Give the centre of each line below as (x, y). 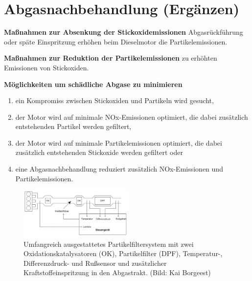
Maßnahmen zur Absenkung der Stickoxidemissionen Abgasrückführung (124, 32)
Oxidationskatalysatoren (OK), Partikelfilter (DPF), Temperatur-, (123, 253)
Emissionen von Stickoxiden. (46, 67)
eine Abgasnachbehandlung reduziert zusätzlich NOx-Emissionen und (119, 169)
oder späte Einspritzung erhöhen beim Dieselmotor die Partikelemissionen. (116, 41)
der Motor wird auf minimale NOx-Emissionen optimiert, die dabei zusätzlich (132, 117)
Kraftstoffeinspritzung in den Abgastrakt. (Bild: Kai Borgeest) (117, 272)
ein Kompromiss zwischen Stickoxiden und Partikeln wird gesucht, (115, 100)
